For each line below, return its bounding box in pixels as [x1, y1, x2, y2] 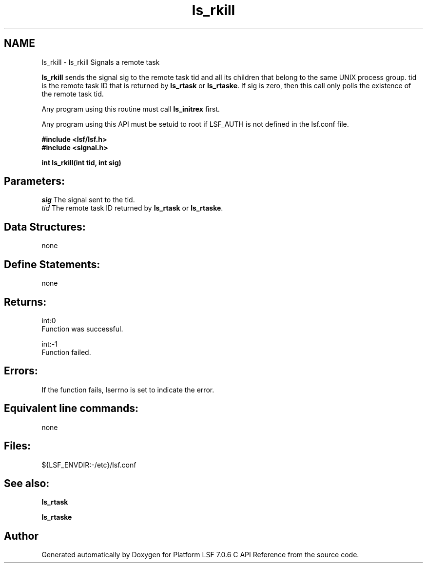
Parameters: [4, 175, 65, 188]
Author [4, 529, 39, 542]
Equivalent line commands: [4, 402, 139, 415]
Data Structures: [4, 220, 86, 233]
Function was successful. [41, 324, 123, 333]
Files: [4, 440, 31, 452]
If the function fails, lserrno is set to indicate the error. [41, 385, 214, 394]
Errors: [4, 365, 38, 377]
